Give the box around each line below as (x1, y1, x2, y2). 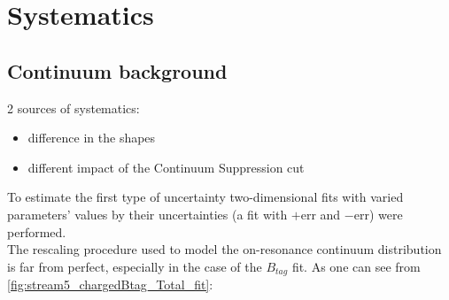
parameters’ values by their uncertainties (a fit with (7, 204, 288, 223)
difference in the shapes (27, 128, 156, 147)
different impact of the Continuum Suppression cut (27, 158, 305, 176)
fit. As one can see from (291, 257, 421, 275)
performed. (7, 222, 66, 241)
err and (300, 204, 341, 223)
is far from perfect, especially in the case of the (7, 257, 262, 275)
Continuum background (7, 57, 228, 84)
